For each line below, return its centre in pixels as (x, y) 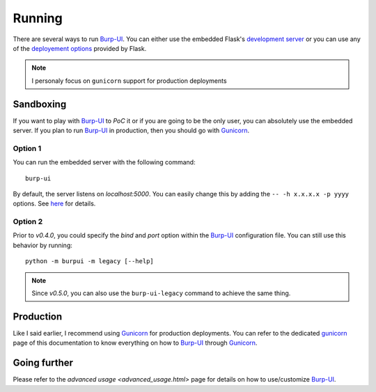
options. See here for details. (54, 204)
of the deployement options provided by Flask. (80, 48)
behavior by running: (43, 245)
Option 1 (27, 148)
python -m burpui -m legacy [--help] (90, 261)
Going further (43, 363)
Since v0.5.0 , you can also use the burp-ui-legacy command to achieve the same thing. (161, 293)
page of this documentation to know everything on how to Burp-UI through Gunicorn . (135, 343)
